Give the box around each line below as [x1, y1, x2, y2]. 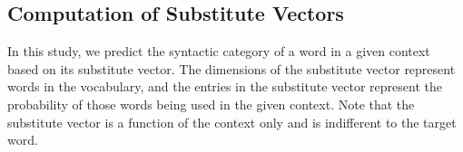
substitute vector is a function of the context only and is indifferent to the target [7, 112, 457, 131]
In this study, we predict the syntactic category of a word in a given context [7, 42, 430, 61]
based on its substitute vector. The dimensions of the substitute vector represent [7, 59, 456, 78]
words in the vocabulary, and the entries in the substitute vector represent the [7, 77, 442, 96]
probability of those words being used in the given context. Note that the [7, 94, 415, 113]
